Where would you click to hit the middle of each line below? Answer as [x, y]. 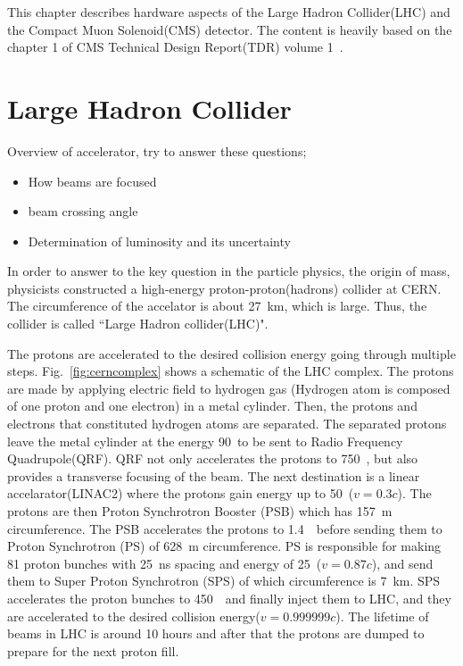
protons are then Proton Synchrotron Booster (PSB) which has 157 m [200, 511]
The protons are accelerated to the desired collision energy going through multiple [231, 353]
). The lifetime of [382, 616]
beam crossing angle [83, 211]
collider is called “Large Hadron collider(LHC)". [138, 324]
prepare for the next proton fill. [93, 650]
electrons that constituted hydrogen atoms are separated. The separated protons [227, 424]
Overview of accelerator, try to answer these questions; [157, 150]
